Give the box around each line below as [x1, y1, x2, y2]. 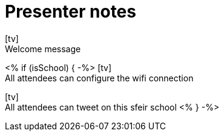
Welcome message [5, 43, 81, 54]
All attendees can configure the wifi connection [5, 72, 194, 83]
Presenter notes [5, 1, 136, 22]
